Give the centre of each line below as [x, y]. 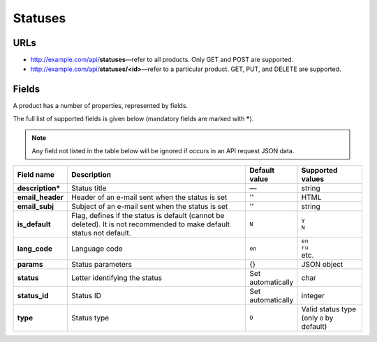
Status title [89, 188]
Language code [97, 249]
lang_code [35, 249]
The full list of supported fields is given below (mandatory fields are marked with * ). [133, 118]
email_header [40, 197]
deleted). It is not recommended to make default [150, 224]
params [30, 264]
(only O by [317, 318]
